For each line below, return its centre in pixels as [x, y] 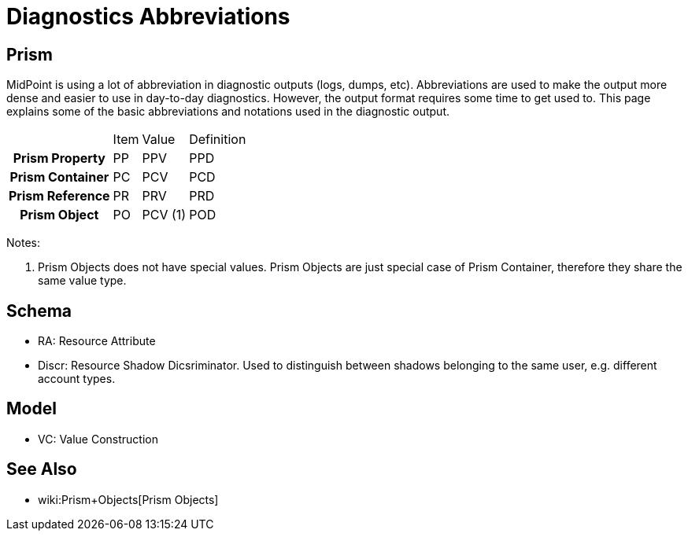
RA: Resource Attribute [97, 341]
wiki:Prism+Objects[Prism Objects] [128, 499]
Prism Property [59, 158]
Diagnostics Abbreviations [148, 17]
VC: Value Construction [98, 439]
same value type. [82, 281]
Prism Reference [59, 196]
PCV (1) [164, 215]
